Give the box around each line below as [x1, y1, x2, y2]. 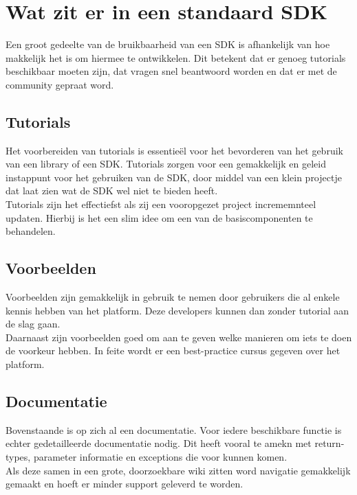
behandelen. [6, 224, 56, 238]
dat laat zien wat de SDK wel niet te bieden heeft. [6, 183, 218, 198]
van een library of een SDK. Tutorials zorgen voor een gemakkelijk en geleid [6, 157, 326, 171]
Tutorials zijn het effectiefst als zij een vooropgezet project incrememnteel [6, 197, 316, 211]
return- [314, 436, 345, 450]
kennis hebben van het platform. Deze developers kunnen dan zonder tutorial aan [6, 303, 349, 317]
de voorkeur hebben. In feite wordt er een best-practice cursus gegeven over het [6, 343, 340, 358]
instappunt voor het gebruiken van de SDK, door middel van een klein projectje [6, 170, 342, 184]
